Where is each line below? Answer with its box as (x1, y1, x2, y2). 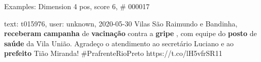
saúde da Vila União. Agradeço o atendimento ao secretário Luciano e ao (4, 38, 234, 48)
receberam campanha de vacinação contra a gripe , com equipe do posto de (4, 28, 257, 39)
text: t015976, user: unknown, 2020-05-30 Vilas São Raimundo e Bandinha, (4, 18, 238, 28)
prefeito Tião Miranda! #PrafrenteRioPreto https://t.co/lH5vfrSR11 (4, 48, 222, 58)
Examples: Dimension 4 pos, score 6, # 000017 (4, 1, 150, 11)
